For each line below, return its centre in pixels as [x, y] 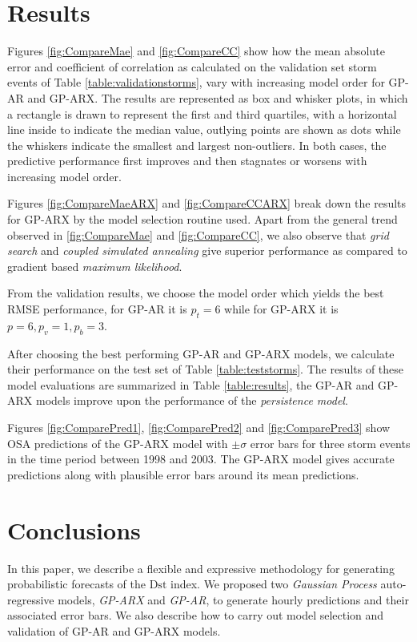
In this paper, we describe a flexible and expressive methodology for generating [201, 568]
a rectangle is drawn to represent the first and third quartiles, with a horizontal [202, 113]
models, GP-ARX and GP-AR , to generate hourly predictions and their [233, 599]
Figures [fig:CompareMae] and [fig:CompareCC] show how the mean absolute [196, 51]
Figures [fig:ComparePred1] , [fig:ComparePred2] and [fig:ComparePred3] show [199, 427]
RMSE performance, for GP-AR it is [97, 309]
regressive [31, 599]
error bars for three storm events [330, 443]
